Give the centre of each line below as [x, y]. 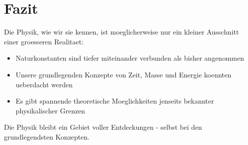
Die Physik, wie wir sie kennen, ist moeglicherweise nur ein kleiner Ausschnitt [122, 32]
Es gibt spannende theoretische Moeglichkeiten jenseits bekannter [115, 101]
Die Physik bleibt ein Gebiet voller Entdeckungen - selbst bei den [103, 127]
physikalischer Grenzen [50, 110]
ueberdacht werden [44, 84]
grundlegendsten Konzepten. [47, 136]
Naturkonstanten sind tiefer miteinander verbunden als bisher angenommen [130, 58]
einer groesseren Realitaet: [44, 41]
